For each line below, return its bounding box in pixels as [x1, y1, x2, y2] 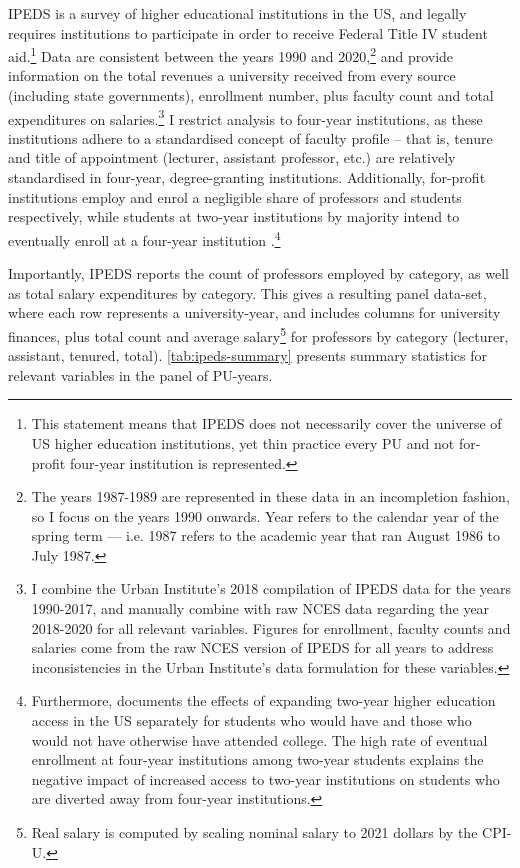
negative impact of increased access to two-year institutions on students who [31, 768, 500, 789]
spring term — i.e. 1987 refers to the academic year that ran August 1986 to [31, 525, 501, 546]
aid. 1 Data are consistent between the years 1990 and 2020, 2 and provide [8, 43, 454, 66]
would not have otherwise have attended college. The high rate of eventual [31, 729, 488, 750]
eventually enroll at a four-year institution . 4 [8, 226, 281, 250]
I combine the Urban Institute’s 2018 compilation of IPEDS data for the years [31, 578, 512, 599]
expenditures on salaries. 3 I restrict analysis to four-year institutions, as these [8, 105, 483, 129]
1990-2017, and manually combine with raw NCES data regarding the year [31, 598, 490, 619]
